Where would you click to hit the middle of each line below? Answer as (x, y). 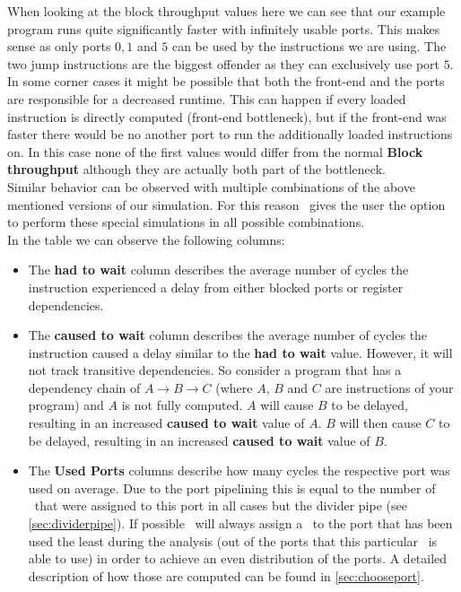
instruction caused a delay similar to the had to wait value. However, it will (240, 352)
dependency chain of (84, 387)
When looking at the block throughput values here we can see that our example (226, 11)
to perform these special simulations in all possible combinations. (186, 222)
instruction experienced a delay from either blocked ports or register (216, 287)
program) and (66, 405)
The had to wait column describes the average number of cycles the (218, 270)
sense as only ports (59, 46)
